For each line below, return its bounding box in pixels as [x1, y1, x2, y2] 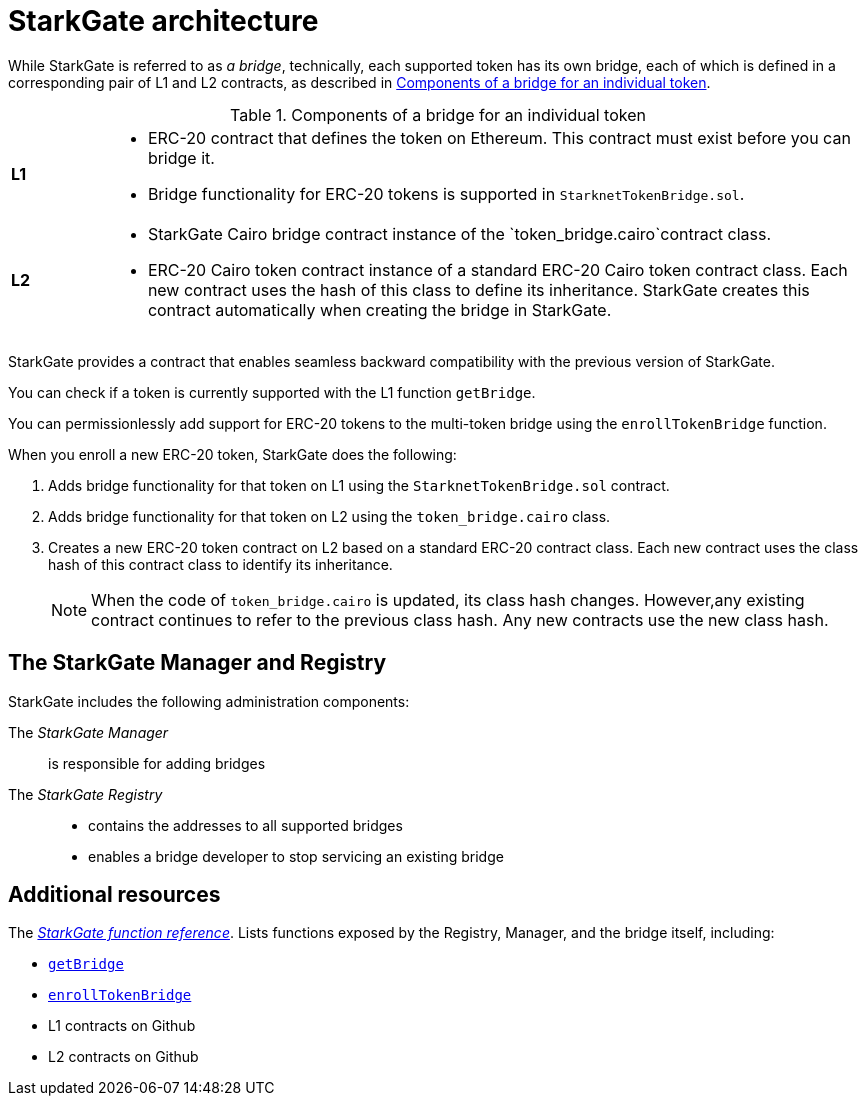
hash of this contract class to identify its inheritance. [48, 555, 393, 573]
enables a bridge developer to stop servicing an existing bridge [88, 847, 504, 865]
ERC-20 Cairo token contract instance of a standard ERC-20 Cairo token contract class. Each [147, 259, 848, 280]
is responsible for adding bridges [48, 754, 266, 772]
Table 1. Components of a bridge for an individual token [230, 104, 646, 125]
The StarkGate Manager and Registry [8, 650, 387, 676]
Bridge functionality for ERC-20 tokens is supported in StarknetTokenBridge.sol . [147, 183, 745, 204]
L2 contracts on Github [48, 1048, 199, 1066]
